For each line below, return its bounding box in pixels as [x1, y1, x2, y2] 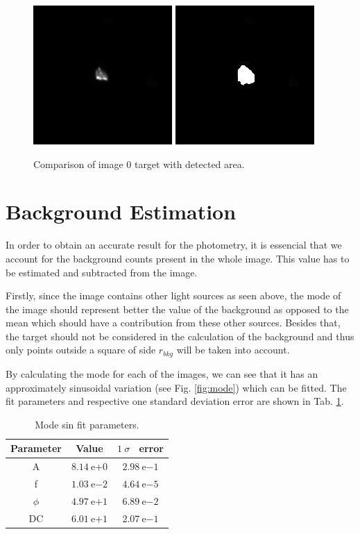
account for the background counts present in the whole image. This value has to [6, 251, 350, 265]
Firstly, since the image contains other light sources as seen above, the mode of [6, 288, 341, 303]
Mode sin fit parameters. [35, 417, 139, 431]
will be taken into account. [176, 342, 290, 357]
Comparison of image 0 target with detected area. [33, 156, 245, 171]
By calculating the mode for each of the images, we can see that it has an [6, 366, 318, 381]
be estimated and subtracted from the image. [6, 265, 198, 279]
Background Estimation [6, 197, 237, 226]
